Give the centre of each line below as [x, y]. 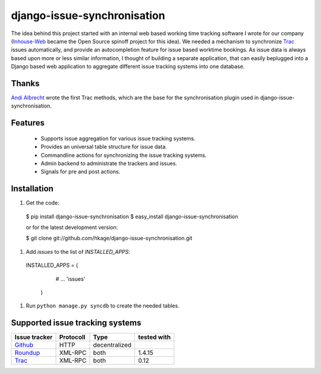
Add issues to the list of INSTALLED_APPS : [78, 252]
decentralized [112, 345]
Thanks [25, 83]
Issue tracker [34, 337]
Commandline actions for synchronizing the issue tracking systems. [124, 155]
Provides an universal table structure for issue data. [104, 147]
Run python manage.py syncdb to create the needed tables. [103, 306]
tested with [155, 337]
